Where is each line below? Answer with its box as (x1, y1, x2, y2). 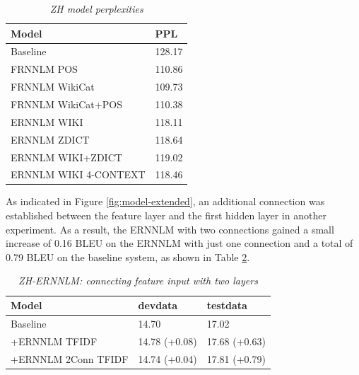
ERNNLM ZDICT (11, 132, 90, 146)
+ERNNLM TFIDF (11, 333, 98, 348)
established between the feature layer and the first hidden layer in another (6, 208, 326, 223)
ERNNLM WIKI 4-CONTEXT (11, 167, 146, 182)
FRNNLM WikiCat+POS (11, 96, 122, 111)
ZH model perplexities (49, 1, 143, 16)
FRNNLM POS (11, 62, 78, 76)
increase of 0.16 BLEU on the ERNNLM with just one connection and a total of (6, 236, 353, 250)
